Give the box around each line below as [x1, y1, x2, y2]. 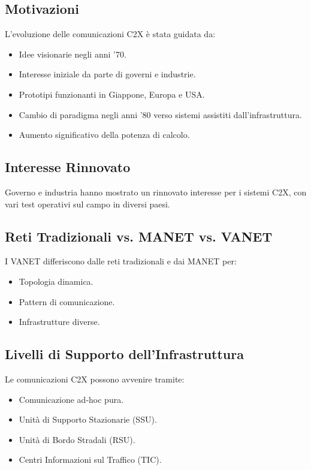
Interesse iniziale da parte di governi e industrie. [19, 68, 196, 80]
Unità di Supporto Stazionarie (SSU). [19, 413, 157, 426]
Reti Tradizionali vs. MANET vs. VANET [5, 227, 273, 245]
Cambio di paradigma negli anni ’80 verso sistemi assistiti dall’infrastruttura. [19, 108, 302, 120]
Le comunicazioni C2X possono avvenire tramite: [5, 372, 185, 385]
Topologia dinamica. [19, 275, 93, 287]
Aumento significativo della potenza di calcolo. [19, 128, 190, 141]
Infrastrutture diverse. [19, 315, 100, 328]
